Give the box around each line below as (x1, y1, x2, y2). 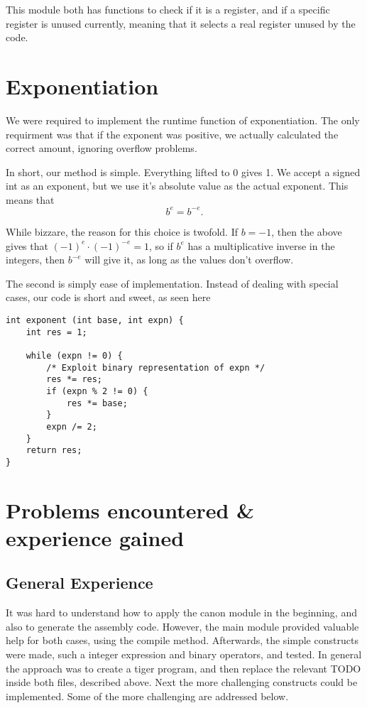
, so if (148, 238, 173, 253)
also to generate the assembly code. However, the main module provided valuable (6, 619, 359, 633)
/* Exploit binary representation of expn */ (46, 362, 265, 373)
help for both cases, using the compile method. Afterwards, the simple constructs (6, 633, 358, 648)
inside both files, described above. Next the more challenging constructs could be (6, 675, 358, 690)
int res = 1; (26, 327, 87, 337)
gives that (6, 238, 48, 253)
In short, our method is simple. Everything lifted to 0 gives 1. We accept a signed (6, 164, 361, 179)
